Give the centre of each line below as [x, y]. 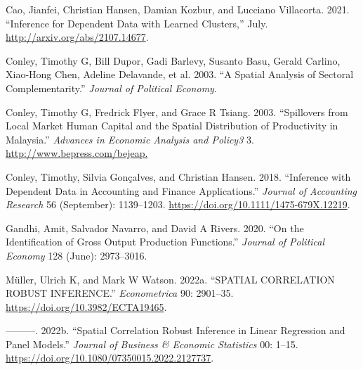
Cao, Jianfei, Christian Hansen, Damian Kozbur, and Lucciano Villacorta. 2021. [178, 9]
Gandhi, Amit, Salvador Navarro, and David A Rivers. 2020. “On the [155, 228]
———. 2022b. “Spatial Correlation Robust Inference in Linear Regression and [176, 330]
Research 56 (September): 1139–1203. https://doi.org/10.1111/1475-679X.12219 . [178, 204]
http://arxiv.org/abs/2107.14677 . [77, 37]
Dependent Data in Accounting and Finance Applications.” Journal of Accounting [181, 190]
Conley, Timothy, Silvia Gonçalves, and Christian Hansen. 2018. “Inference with [178, 176]
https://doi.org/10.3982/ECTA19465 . [86, 306]
